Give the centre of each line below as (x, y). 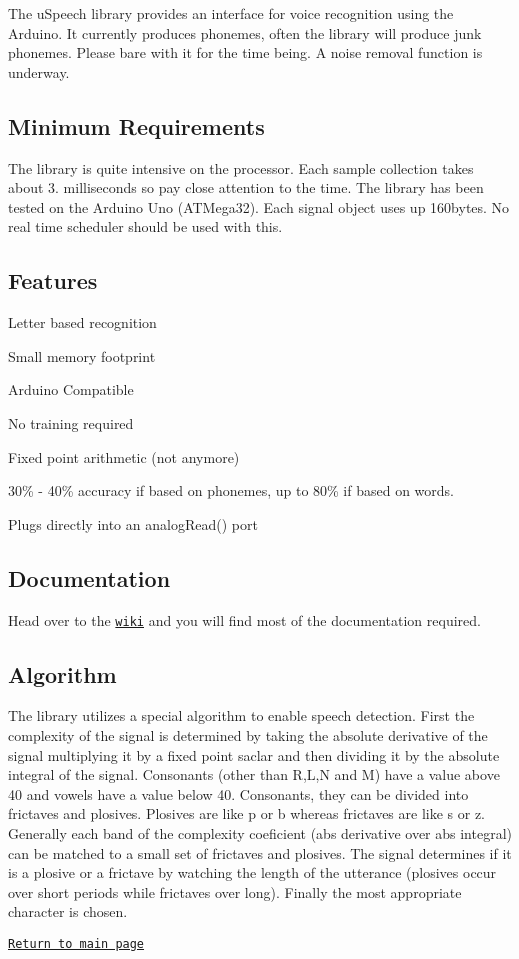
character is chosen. (68, 911)
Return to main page (76, 943)
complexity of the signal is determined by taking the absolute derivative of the (248, 734)
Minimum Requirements (136, 125)
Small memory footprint (82, 355)
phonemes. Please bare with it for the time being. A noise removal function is (245, 52)
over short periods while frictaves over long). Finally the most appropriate (235, 891)
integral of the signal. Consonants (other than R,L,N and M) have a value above (254, 774)
